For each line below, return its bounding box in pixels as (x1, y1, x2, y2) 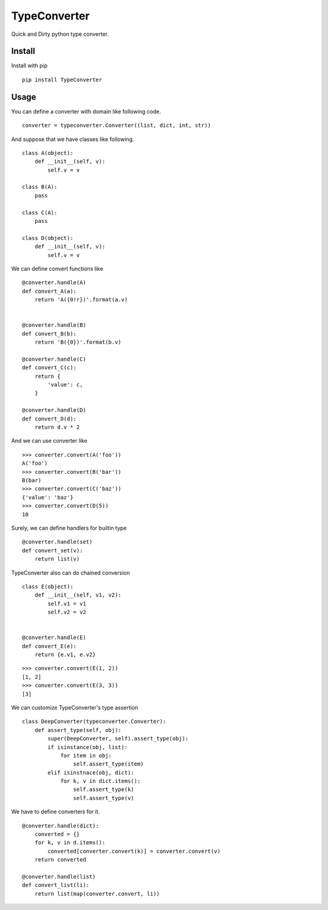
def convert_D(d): (22, 415, 77, 422)
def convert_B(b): (22, 330, 77, 337)
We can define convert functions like (11, 265, 103, 272)
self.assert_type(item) (73, 761, 144, 768)
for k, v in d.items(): (34, 839, 106, 846)
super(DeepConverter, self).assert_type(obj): (47, 735, 189, 742)
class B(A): (22, 183, 58, 191)
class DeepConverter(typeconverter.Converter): (22, 718, 166, 725)
